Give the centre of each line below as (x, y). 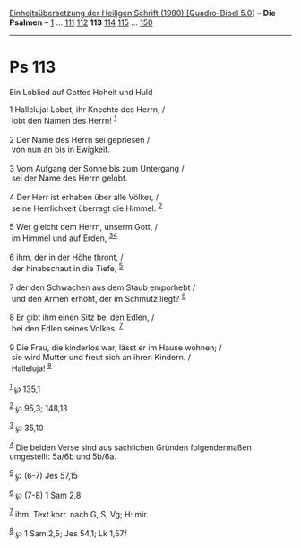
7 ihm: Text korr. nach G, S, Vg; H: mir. (79, 514)
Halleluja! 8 (31, 367)
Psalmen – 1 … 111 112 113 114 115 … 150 (82, 22)
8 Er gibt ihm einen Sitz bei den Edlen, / (82, 317)
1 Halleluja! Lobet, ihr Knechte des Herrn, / (87, 109)
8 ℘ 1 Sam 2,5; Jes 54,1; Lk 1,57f (68, 532)
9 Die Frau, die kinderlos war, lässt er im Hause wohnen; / (116, 347)
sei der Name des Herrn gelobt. (69, 178)
